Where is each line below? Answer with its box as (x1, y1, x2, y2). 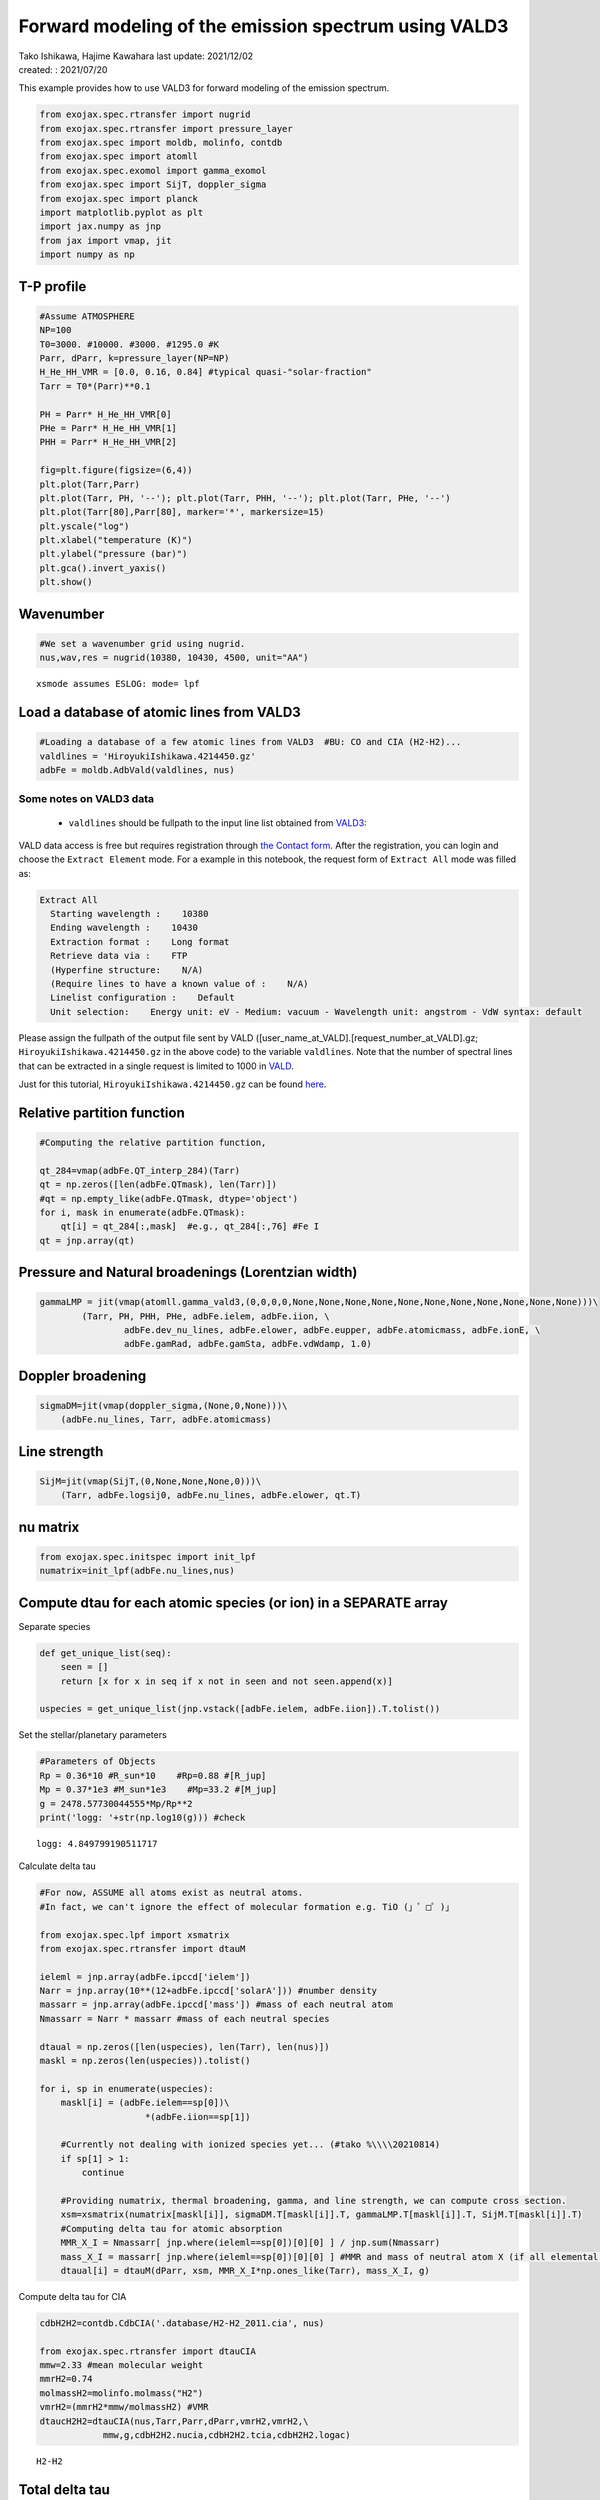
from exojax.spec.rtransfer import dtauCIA (39, 2345, 257, 2357)
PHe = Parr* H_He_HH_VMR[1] (39, 422, 177, 434)
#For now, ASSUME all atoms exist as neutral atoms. (39, 1887, 304, 1899)
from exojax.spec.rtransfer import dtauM (39, 1943, 246, 1954)
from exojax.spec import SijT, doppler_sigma (39, 179, 267, 190)
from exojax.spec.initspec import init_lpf (39, 1551, 257, 1563)
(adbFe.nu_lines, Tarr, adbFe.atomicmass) (60, 1414, 272, 1425)
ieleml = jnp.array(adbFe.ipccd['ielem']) (39, 1971, 251, 1982)
